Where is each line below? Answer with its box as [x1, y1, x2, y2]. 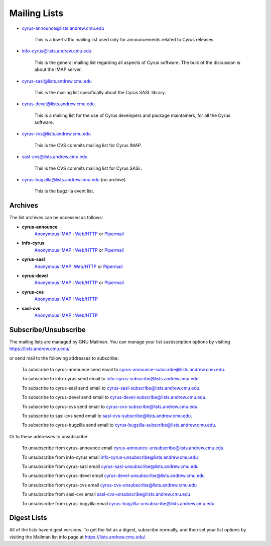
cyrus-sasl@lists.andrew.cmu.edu [22, 78, 92, 84]
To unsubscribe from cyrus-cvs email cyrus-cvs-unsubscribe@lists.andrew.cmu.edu [22, 482, 197, 488]
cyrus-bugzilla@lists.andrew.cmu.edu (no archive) [22, 177, 126, 183]
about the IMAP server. [34, 66, 82, 73]
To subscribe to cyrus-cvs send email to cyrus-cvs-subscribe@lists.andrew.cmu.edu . [22, 403, 199, 409]
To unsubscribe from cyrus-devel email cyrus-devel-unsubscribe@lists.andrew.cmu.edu [22, 472, 205, 479]
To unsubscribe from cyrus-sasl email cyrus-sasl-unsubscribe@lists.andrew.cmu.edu [22, 463, 199, 469]
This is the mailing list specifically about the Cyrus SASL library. [34, 89, 166, 95]
